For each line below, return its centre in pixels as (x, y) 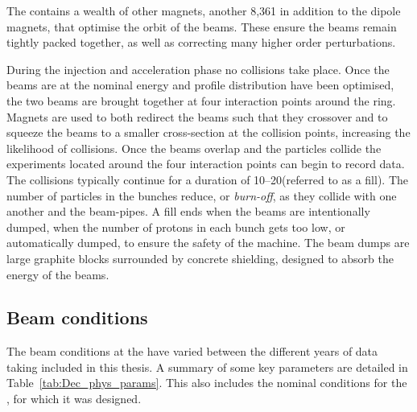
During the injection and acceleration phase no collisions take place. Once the (198, 69)
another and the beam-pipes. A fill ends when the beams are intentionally (188, 211)
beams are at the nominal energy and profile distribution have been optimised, (200, 85)
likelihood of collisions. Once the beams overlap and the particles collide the (194, 148)
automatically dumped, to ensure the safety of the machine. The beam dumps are (208, 243)
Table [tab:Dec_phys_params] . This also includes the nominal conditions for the (207, 383)
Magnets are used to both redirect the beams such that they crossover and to (197, 116)
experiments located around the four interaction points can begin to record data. (206, 164)
